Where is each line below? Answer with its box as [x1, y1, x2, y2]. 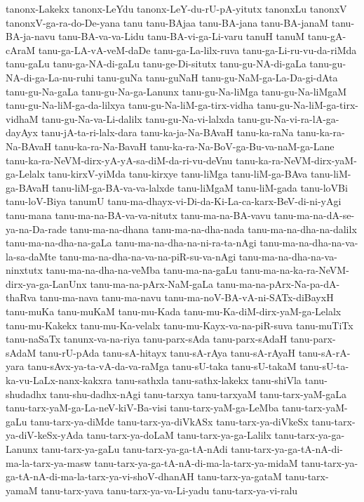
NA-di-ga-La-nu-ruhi [6, 70, 94, 84]
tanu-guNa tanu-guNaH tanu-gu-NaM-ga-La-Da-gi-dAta [97, 70, 338, 84]
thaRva [6, 290, 36, 305]
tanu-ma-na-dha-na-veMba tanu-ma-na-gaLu [46, 263, 238, 277]
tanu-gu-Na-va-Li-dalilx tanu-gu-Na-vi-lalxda [41, 111, 235, 126]
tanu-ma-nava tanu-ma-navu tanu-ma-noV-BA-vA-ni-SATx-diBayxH [39, 290, 334, 305]
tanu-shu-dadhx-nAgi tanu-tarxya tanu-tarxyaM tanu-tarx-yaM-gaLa [50, 386, 346, 401]
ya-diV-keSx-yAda [6, 428, 83, 442]
